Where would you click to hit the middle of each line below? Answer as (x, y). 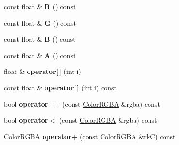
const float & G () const (40, 22)
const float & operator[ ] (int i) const (60, 87)
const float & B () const (40, 39)
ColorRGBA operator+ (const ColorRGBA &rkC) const (90, 136)
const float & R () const (40, 6)
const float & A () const (40, 55)
